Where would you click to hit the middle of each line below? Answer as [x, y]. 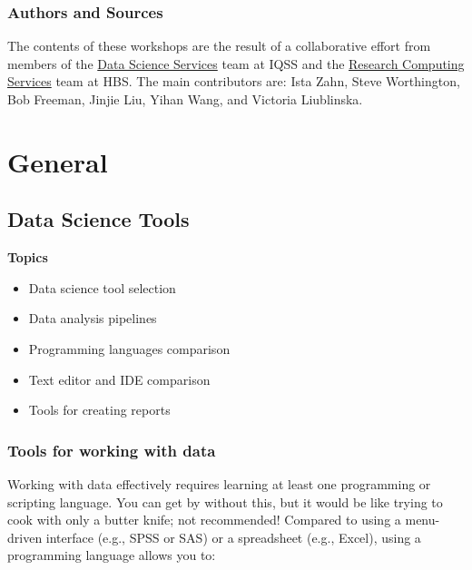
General [58, 161]
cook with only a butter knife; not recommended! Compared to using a [204, 520]
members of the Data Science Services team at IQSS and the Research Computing [236, 63]
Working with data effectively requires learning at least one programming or [219, 483]
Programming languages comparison [129, 348]
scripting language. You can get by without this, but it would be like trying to [225, 501]
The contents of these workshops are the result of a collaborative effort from [219, 46]
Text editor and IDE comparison [119, 379]
